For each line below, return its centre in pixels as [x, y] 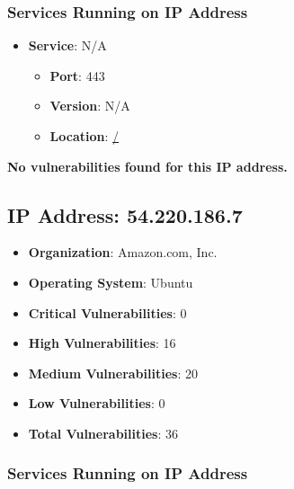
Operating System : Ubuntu [111, 282]
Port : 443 [77, 75]
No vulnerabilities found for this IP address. [147, 166]
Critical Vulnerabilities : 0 [107, 312]
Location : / [85, 136]
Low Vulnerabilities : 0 [97, 403]
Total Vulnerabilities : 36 [103, 433]
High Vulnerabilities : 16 [102, 343]
